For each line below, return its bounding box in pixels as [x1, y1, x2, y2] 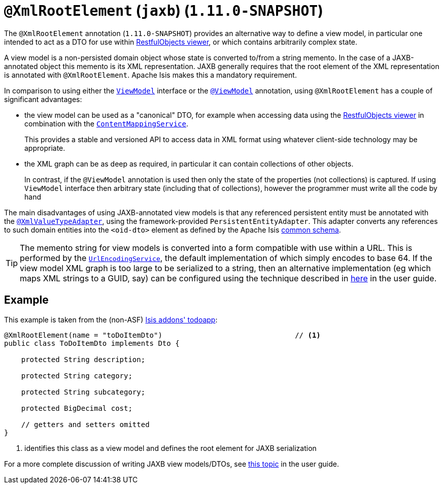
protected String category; [21, 371, 132, 380]
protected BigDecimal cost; [21, 404, 132, 412]
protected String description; [21, 355, 146, 364]
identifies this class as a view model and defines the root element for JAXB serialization [24, 443, 317, 452]
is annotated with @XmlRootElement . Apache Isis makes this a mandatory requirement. [4, 70, 297, 79]
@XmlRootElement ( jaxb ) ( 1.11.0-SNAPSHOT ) [4, 2, 323, 19]
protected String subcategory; [21, 387, 146, 396]
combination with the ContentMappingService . [24, 119, 188, 128]
